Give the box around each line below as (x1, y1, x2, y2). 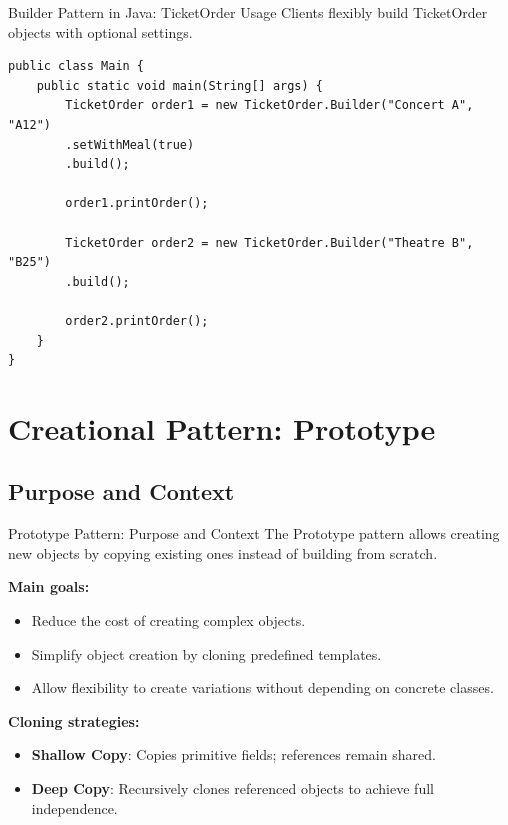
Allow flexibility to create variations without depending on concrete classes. (31, 677, 494, 698)
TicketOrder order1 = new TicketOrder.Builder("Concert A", (65, 98, 474, 113)
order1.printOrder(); (65, 196, 209, 211)
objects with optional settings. (8, 21, 193, 42)
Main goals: (8, 576, 90, 597)
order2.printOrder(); (65, 313, 209, 328)
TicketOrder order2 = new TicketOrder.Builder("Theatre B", (65, 235, 474, 250)
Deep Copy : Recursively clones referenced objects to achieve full (31, 778, 434, 799)
